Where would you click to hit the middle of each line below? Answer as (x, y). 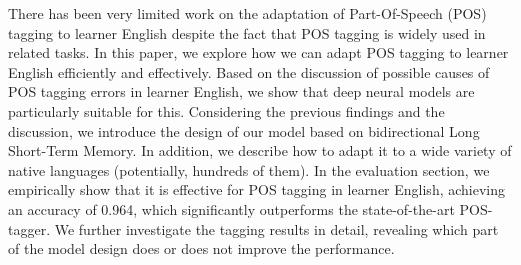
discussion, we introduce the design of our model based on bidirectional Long (244, 130)
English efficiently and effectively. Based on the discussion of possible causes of (249, 71)
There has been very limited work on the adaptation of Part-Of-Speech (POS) (247, 13)
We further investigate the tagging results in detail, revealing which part (276, 228)
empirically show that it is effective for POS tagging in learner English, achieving (257, 189)
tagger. (29, 228)
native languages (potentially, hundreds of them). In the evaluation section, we (249, 169)
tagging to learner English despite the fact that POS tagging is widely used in (247, 32)
